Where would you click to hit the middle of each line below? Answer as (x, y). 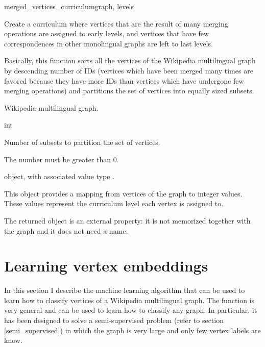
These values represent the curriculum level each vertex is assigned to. (114, 203)
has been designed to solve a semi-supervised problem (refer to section (114, 320)
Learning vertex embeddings (106, 266)
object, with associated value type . (59, 176)
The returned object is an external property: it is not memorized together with (127, 220)
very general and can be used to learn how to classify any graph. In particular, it (131, 310)
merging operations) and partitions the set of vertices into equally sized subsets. (129, 91)
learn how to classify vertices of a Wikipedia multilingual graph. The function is (129, 300)
